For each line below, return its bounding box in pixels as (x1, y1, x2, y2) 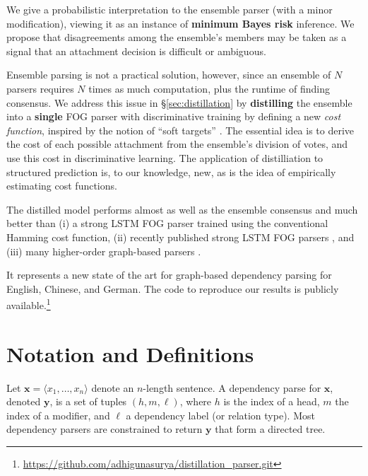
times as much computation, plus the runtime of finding (88, 81, 330, 95)
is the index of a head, (223, 394, 320, 409)
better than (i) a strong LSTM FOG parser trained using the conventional (6, 216, 328, 231)
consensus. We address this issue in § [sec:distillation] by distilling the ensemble (6, 95, 352, 110)
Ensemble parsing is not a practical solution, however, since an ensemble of (6, 67, 331, 82)
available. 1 (6, 296, 51, 312)
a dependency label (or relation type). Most (126, 407, 315, 422)
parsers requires (6, 81, 74, 95)
